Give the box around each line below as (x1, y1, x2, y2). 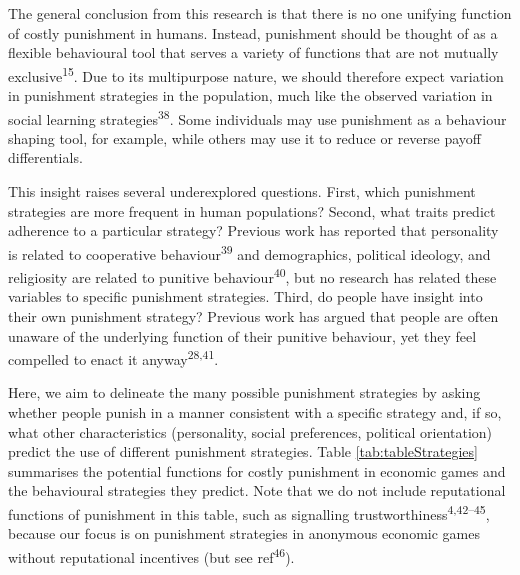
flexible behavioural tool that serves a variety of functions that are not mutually (8, 42, 499, 63)
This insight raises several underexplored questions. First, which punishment (8, 181, 476, 202)
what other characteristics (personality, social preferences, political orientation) (8, 421, 493, 442)
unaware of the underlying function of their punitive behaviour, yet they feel (8, 325, 477, 346)
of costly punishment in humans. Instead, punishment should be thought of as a (8, 22, 498, 43)
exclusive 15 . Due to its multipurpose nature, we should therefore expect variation (8, 62, 504, 86)
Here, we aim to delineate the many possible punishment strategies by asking (8, 382, 481, 403)
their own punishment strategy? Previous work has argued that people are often (8, 305, 499, 326)
